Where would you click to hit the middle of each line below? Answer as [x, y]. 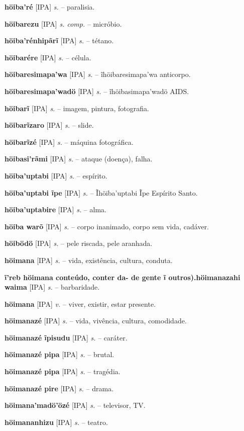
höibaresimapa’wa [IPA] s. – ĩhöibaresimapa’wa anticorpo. [98, 74]
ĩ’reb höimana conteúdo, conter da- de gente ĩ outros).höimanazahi [123, 277]
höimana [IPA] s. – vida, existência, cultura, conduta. [89, 260]
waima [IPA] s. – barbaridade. [52, 287]
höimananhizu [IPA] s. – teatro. [56, 422]
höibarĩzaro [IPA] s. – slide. [49, 125]
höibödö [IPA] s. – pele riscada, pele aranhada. [79, 243]
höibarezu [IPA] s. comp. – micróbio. [63, 23]
